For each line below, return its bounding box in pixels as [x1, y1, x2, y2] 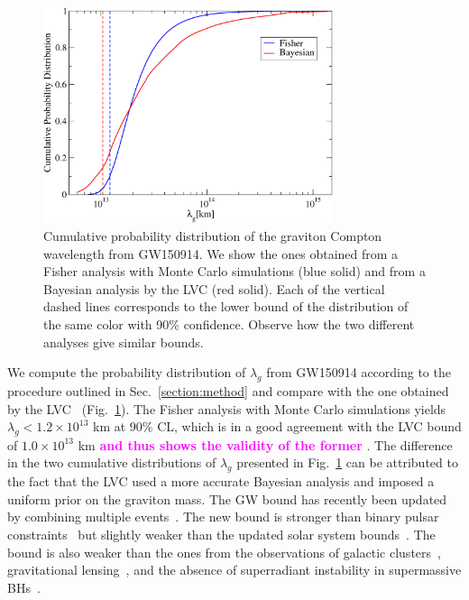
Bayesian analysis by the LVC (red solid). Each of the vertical [43, 279, 385, 298]
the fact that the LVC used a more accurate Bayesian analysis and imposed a [7, 472, 435, 491]
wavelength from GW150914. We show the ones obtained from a [43, 244, 399, 263]
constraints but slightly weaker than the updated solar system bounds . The [7, 525, 436, 544]
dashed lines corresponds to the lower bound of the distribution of [43, 297, 409, 316]
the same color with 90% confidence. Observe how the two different [43, 314, 415, 333]
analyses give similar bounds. [43, 332, 204, 351]
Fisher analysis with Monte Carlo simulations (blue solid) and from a [43, 262, 426, 281]
